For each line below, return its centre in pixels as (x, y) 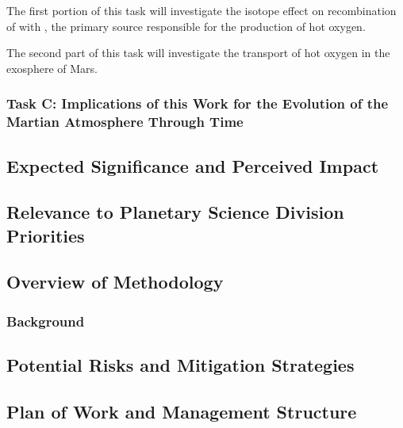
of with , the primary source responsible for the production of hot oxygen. (186, 26)
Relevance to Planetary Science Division (175, 212)
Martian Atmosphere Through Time (125, 122)
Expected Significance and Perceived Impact (193, 165)
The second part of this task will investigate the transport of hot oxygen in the (198, 53)
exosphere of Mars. (52, 68)
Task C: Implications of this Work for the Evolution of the (198, 103)
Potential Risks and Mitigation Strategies (180, 365)
